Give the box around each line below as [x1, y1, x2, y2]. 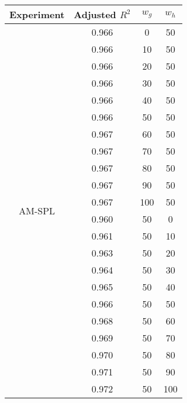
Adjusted [74, 8, 116, 21]
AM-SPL [19, 203, 56, 217]
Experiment [9, 8, 65, 21]
